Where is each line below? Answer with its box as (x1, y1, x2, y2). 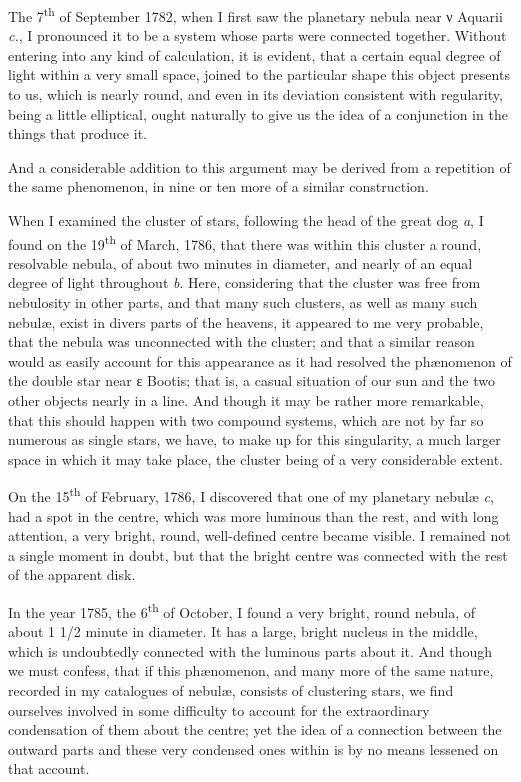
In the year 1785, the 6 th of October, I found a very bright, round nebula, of (8, 599, 476, 622)
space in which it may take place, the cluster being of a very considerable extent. (8, 448, 503, 469)
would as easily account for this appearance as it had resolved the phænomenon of (8, 350, 512, 371)
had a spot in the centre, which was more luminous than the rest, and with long (8, 505, 499, 526)
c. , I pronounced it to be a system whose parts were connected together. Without (8, 25, 507, 46)
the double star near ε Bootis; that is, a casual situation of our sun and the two (8, 370, 495, 391)
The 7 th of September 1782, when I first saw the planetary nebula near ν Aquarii (8, 3, 503, 26)
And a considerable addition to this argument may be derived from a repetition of (8, 156, 511, 177)
